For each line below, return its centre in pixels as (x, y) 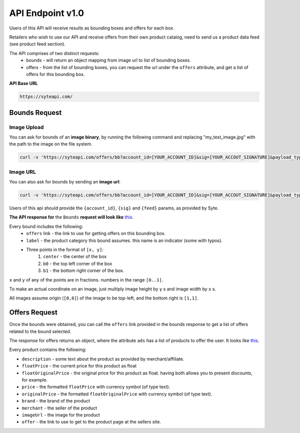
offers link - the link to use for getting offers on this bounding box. (96, 233)
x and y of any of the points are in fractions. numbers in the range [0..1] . (86, 279)
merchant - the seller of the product (59, 408)
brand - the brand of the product (56, 401)
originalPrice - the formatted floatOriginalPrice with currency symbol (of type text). (117, 394)
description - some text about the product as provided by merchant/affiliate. (103, 359)
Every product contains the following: (48, 349)
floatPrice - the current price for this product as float (79, 366)
